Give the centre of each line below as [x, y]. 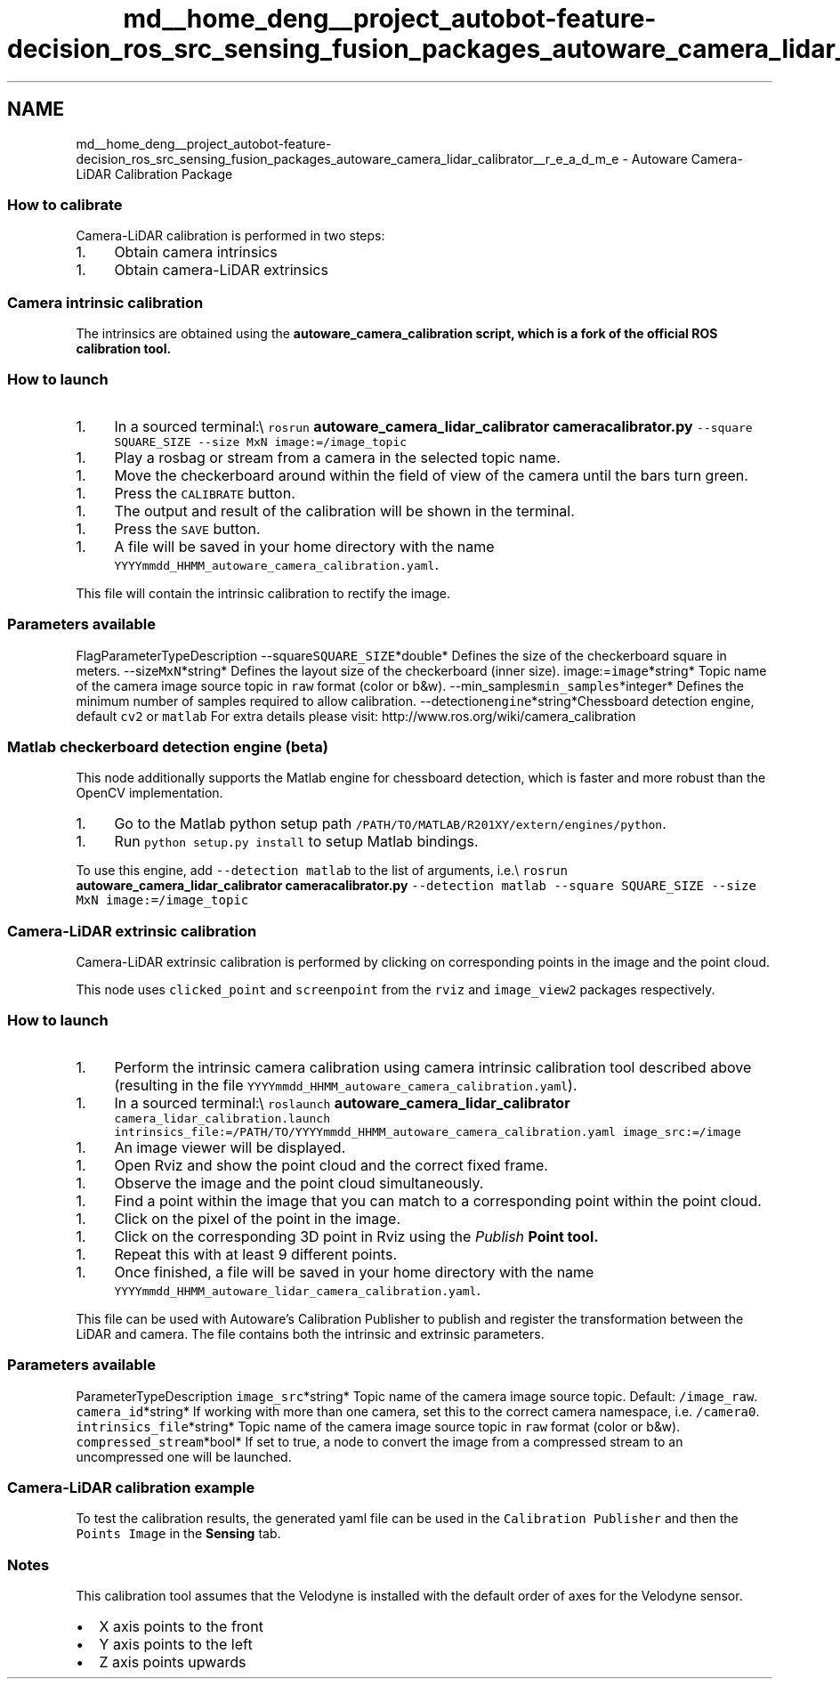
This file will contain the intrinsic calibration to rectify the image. [263, 593]
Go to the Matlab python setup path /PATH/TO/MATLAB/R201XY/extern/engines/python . [390, 824]
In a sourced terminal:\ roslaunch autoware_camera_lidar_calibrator [342, 1102]
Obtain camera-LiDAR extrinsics [221, 270]
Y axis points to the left [176, 1645]
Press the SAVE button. [187, 528]
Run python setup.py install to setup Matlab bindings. [296, 842]
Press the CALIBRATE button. [205, 493]
